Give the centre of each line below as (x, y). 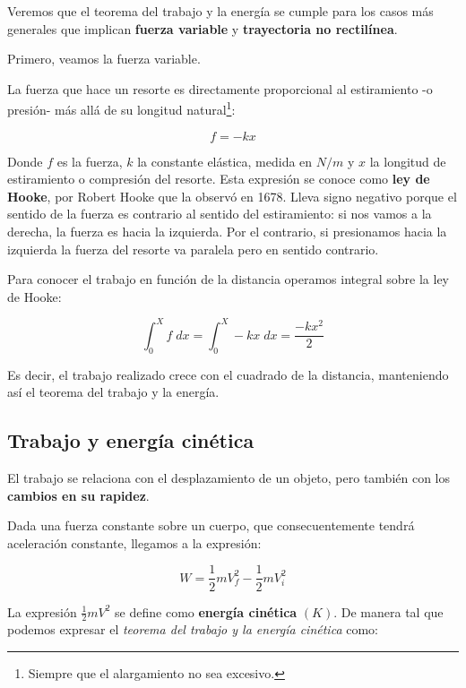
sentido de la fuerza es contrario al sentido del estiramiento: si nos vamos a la (220, 214)
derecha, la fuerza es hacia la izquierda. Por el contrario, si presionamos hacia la (227, 231)
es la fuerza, (90, 161)
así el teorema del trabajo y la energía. (113, 392)
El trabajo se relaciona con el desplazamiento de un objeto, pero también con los (229, 478)
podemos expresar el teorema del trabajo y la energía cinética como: (193, 629)
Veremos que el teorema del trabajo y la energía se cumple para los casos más (220, 11)
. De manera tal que (388, 611)
